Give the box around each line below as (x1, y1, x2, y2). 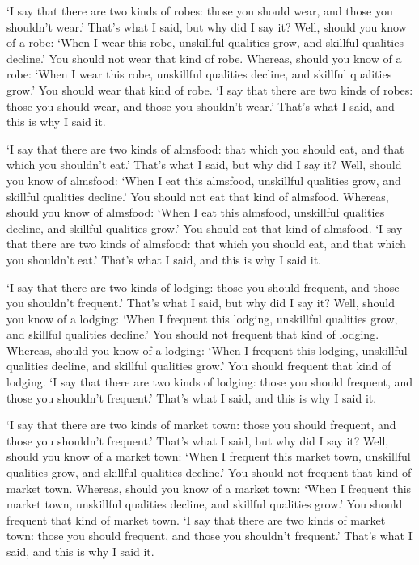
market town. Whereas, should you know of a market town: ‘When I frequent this (6, 479, 412, 496)
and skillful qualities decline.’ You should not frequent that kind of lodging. (6, 326, 379, 343)
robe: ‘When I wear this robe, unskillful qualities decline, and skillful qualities (6, 65, 392, 82)
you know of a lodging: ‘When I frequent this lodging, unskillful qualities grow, (6, 310, 398, 327)
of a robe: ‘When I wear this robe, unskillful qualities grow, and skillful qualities (6, 34, 404, 51)
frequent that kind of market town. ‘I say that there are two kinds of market (6, 511, 386, 528)
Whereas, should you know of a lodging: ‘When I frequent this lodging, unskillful (6, 341, 408, 358)
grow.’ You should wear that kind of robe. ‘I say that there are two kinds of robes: (6, 81, 413, 98)
